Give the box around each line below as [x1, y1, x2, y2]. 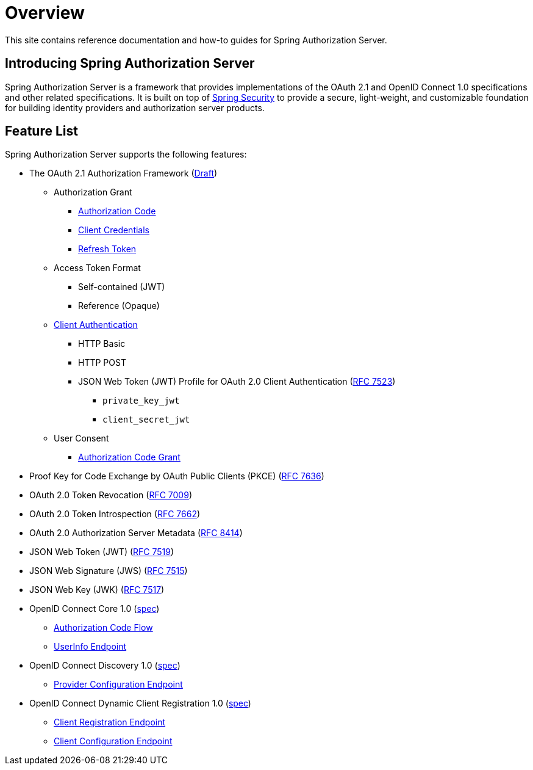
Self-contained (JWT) [78, 281, 165, 292]
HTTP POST [78, 357, 126, 368]
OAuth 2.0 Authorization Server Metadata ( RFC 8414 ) [29, 528, 243, 539]
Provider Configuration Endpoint [54, 679, 183, 690]
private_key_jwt [102, 396, 180, 406]
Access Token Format [54, 263, 141, 274]
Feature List [5, 123, 78, 139]
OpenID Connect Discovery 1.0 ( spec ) [29, 660, 181, 671]
